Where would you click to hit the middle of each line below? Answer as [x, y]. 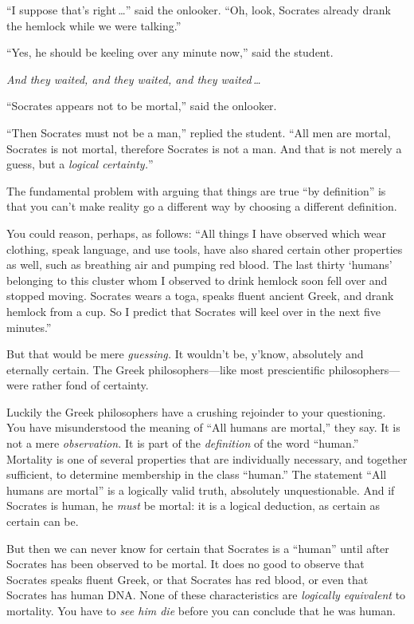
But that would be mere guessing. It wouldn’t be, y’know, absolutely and [185, 354]
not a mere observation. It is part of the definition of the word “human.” [183, 443]
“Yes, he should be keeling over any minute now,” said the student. [170, 52]
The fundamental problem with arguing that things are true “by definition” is [196, 190]
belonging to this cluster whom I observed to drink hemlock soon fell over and [197, 280]
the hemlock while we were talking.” [94, 25]
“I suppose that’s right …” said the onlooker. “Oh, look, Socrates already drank [199, 10]
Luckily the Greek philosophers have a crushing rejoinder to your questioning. [196, 411]
